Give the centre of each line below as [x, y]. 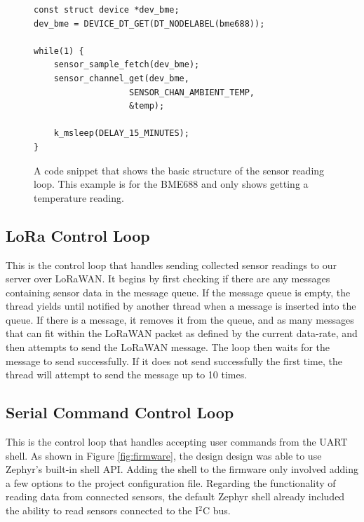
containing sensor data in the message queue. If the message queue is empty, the [178, 292]
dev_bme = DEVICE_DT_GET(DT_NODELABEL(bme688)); [149, 23]
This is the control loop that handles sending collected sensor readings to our [171, 265]
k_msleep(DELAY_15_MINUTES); [121, 133]
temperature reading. [79, 197]
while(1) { [59, 51]
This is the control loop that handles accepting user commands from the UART [177, 442]
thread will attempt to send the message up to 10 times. [127, 375]
